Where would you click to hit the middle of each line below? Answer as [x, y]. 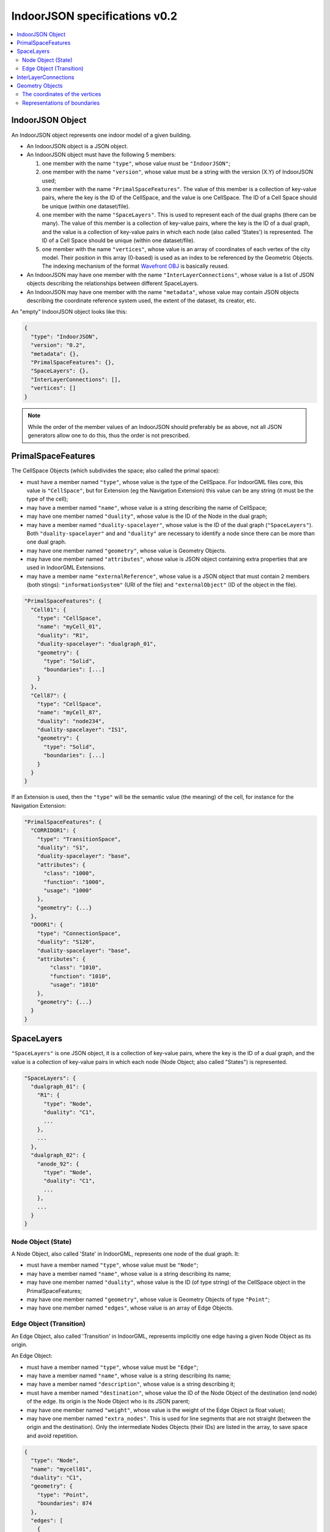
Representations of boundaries [61, 103]
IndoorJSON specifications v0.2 [94, 16]
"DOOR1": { [47, 925]
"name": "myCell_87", [69, 713]
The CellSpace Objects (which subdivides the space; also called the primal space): [116, 471]
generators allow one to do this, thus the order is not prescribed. [109, 436]
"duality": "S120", [66, 942]
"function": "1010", [81, 976]
